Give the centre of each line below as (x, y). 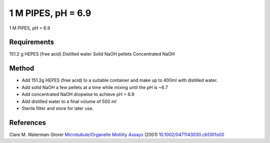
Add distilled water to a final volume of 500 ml (69, 101)
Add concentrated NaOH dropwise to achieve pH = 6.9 (78, 94)
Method (22, 68)
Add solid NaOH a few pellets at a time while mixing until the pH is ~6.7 (95, 87)
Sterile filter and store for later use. (58, 108)
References (27, 122)
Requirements (32, 42)
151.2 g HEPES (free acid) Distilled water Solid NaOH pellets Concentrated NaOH (92, 54)
